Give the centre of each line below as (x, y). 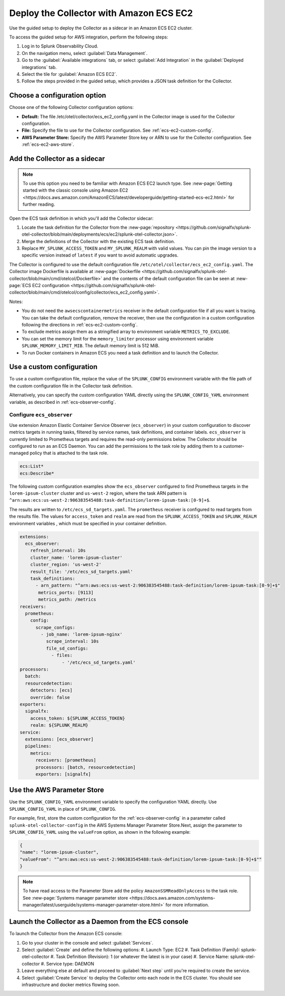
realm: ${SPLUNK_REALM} (59, 725)
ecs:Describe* (37, 473)
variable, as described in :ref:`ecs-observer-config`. (63, 402)
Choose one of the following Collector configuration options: (72, 107)
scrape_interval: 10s (72, 641)
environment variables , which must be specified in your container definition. (88, 523)
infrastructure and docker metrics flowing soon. (71, 985)
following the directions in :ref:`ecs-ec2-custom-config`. (80, 325)
